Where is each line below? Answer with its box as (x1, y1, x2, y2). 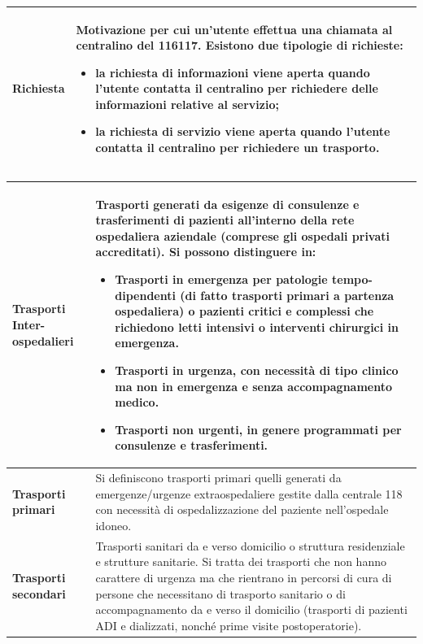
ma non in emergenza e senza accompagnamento (115, 377, 393, 394)
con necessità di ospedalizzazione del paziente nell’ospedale (95, 501, 389, 518)
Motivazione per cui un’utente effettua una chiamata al (76, 20, 393, 37)
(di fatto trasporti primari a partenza (180, 286, 395, 303)
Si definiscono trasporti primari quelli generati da (95, 469, 342, 486)
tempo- (332, 271, 373, 288)
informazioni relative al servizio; (95, 95, 279, 112)
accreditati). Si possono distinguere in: (95, 243, 316, 260)
